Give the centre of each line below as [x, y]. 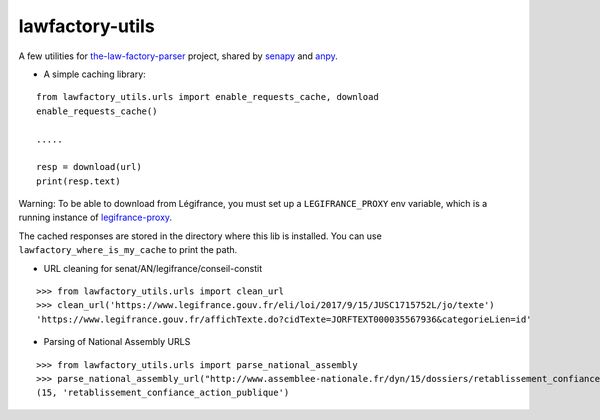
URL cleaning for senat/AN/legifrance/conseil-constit [153, 268]
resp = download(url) [89, 167]
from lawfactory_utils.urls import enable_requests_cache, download [207, 97]
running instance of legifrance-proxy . [95, 217]
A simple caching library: [95, 74]
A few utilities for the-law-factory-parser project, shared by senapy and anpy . [178, 56]
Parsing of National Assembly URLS [117, 342]
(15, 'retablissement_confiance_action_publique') [163, 393]
